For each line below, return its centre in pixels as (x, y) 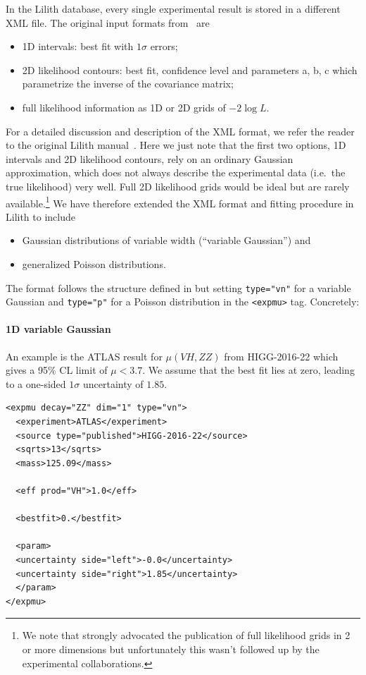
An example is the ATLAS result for (84, 356)
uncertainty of (113, 383)
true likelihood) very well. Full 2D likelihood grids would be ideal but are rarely (178, 186)
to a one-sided (36, 383)
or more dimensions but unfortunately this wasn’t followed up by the (171, 649)
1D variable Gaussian (58, 329)
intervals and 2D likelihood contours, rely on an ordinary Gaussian (150, 158)
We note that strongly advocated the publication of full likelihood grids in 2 (186, 635)
